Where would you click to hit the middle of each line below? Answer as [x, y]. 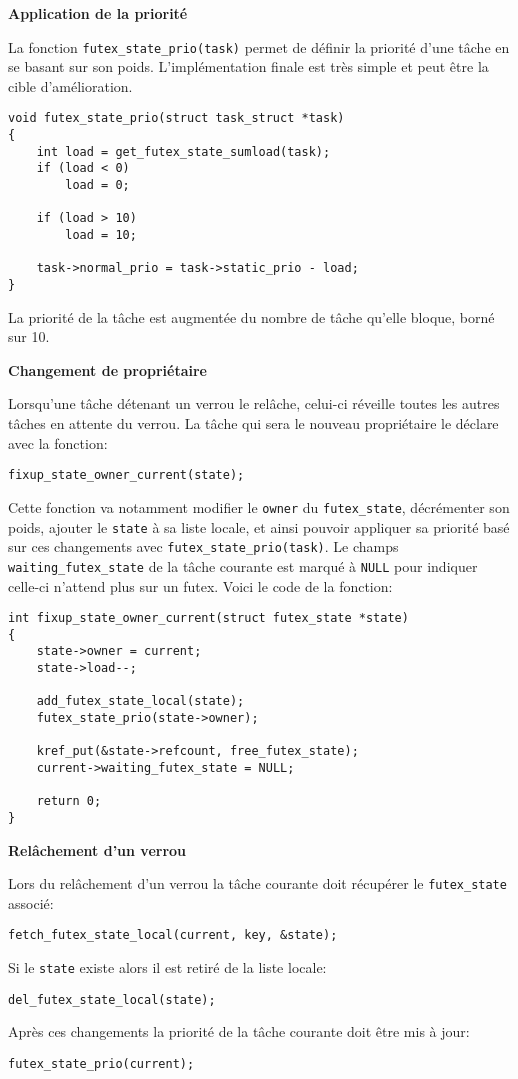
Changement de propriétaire [107, 369]
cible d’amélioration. [70, 85]
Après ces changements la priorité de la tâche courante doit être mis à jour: [239, 1031]
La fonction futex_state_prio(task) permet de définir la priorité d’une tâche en [259, 46]
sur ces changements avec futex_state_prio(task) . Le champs [203, 546]
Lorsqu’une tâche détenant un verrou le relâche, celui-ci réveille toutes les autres [254, 403]
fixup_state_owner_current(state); [126, 475]
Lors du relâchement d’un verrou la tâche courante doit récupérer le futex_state [257, 883]
